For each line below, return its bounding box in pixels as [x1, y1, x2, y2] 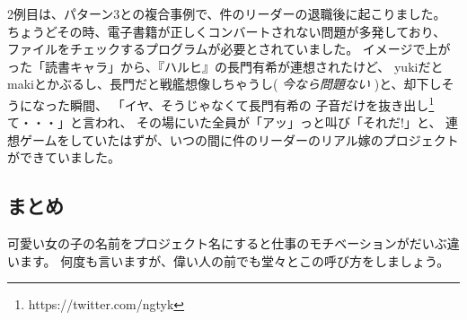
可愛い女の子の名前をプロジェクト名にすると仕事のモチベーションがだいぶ [7, 234, 447, 253]
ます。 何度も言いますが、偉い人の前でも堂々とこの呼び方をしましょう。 [19, 251, 450, 270]
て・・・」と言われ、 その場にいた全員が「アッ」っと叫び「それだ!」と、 [7, 113, 442, 132]
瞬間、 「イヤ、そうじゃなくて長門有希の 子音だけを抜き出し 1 [69, 92, 435, 114]
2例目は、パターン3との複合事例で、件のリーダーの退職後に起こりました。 [7, 4, 446, 22]
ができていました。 [7, 148, 120, 167]
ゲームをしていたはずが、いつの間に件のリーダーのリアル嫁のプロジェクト [19, 130, 459, 149]
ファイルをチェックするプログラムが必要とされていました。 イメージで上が [7, 39, 451, 58]
